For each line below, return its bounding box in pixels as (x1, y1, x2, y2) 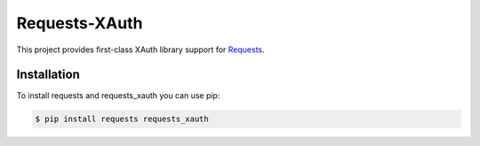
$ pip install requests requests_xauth (35, 114, 209, 124)
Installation (16, 67, 80, 82)
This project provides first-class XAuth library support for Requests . (16, 44, 266, 55)
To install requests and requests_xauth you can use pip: (16, 90, 220, 101)
